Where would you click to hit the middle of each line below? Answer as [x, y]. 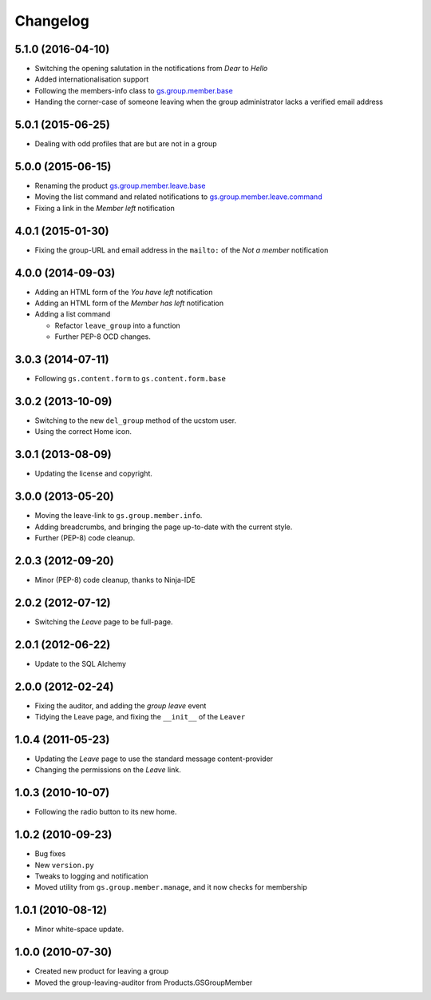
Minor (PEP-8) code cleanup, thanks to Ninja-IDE [115, 580]
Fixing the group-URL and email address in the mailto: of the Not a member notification [182, 250]
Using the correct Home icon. [83, 432]
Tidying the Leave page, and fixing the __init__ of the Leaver [140, 717]
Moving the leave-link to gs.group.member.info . [119, 516]
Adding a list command [73, 314]
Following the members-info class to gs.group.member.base [134, 90]
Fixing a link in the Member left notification [105, 208]
